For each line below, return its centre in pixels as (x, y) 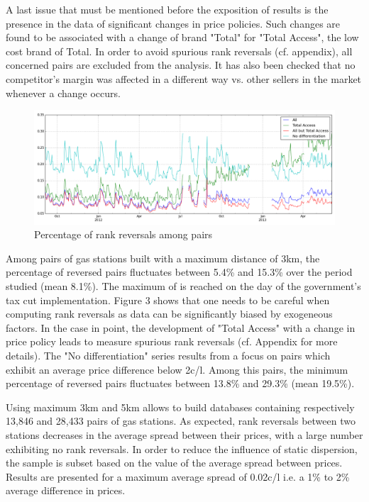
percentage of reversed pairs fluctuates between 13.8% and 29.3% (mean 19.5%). (180, 383)
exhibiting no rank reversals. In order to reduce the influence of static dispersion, (182, 448)
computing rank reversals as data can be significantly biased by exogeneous (169, 314)
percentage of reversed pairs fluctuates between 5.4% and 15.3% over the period (179, 272)
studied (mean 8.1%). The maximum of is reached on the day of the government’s (183, 286)
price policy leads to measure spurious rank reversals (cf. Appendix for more (172, 341)
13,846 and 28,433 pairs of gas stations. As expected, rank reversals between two (181, 421)
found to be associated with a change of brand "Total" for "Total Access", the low (182, 37)
